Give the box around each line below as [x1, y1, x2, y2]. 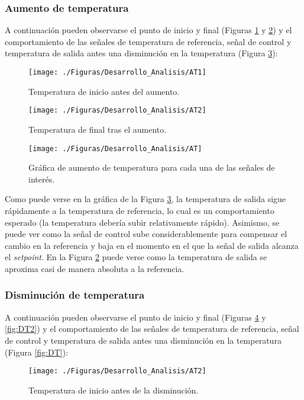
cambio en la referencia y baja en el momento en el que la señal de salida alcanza [5, 239, 299, 251]
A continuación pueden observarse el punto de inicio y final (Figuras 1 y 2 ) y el [5, 24, 292, 36]
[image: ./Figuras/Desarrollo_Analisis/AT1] [28, 68, 206, 76]
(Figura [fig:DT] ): [5, 345, 69, 358]
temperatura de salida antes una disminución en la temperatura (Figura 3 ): [5, 47, 278, 59]
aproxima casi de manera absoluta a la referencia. [5, 262, 185, 274]
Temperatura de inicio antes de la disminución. [28, 383, 199, 396]
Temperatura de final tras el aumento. [28, 123, 167, 135]
